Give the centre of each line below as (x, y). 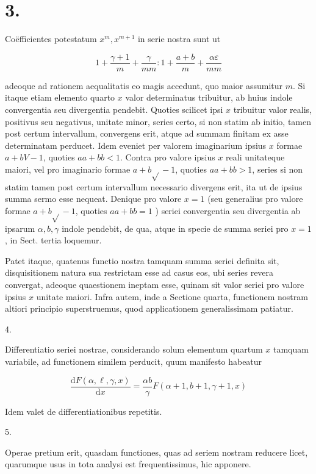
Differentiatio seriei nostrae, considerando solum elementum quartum (134, 349)
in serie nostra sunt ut (179, 39)
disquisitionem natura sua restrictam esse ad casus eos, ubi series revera (139, 272)
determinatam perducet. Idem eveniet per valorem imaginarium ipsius (136, 145)
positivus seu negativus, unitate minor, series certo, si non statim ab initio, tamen (158, 121)
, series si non (278, 169)
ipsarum (20, 228)
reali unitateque (255, 157)
